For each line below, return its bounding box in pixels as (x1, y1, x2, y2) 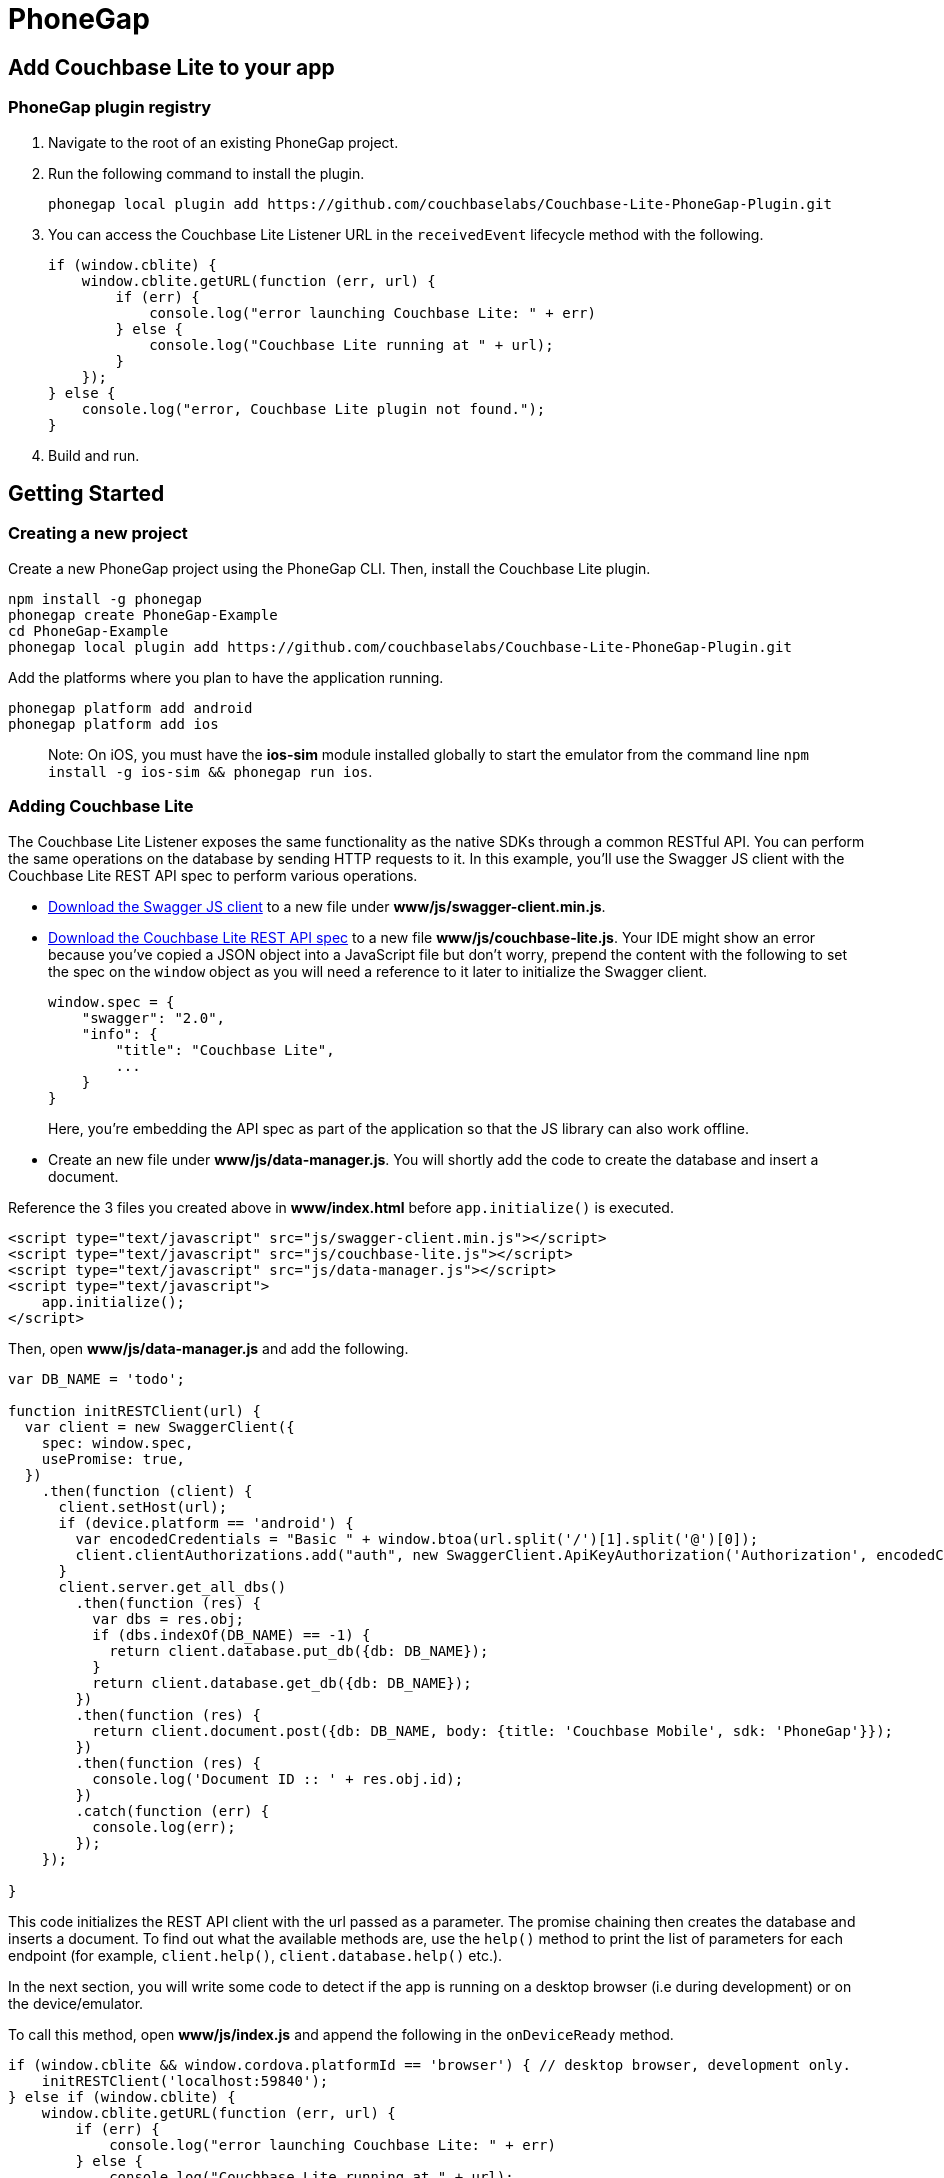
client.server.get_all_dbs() (58, 1578, 287, 1595)
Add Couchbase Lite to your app (8, 54, 335, 80)
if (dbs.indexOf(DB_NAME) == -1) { (92, 1626, 371, 1643)
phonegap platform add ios (8, 715, 219, 732)
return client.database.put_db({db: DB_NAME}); (109, 1642, 489, 1659)
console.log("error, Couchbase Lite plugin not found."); (81, 400, 546, 417)
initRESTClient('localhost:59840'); (41, 2072, 329, 2089)
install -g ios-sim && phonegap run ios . (48, 762, 373, 780)
